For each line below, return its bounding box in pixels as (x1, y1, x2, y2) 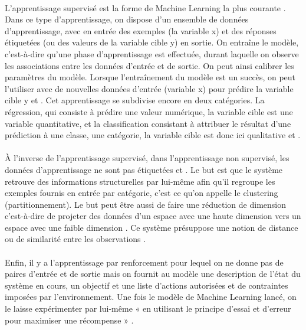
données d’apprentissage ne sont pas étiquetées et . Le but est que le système (5, 163, 283, 175)
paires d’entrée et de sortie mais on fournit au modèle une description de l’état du (5, 267, 301, 280)
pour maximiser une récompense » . (5, 313, 134, 326)
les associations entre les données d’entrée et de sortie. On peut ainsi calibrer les (5, 59, 294, 71)
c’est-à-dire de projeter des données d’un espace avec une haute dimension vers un (5, 210, 301, 222)
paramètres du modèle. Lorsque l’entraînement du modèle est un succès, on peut (5, 71, 296, 83)
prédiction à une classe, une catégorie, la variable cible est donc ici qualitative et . (5, 129, 301, 141)
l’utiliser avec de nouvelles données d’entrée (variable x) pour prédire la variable (5, 82, 294, 94)
